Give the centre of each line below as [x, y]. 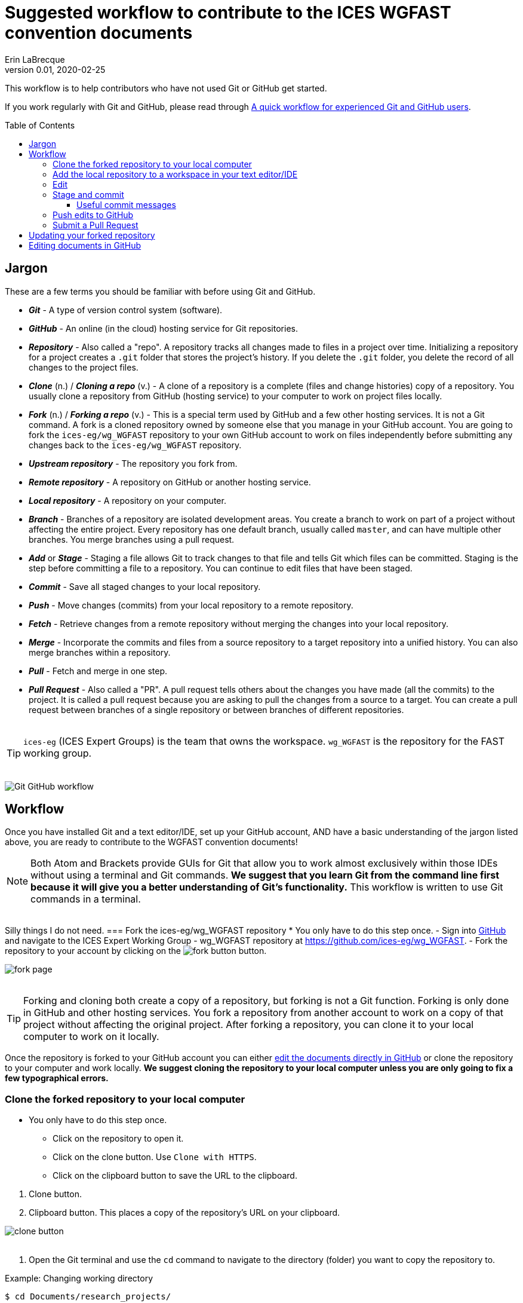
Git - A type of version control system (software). [126, 310]
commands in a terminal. [86, 899]
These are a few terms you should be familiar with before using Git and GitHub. [160, 291]
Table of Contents [40, 125]
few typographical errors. [57, 1078]
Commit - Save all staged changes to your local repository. [145, 586]
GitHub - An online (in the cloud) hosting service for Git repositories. [163, 328]
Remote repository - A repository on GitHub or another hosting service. [170, 482]
